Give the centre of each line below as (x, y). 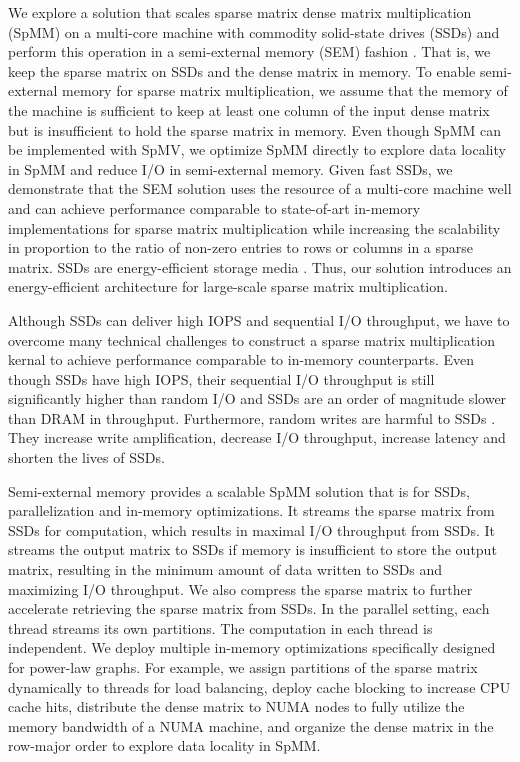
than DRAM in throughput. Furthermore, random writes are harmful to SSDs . (252, 417)
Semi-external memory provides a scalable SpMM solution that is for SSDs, (239, 490)
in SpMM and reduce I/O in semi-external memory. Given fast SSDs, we (230, 168)
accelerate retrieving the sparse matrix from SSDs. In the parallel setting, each (249, 608)
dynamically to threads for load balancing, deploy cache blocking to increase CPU (259, 686)
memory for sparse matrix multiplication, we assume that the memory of (285, 90)
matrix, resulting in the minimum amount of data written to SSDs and (225, 569)
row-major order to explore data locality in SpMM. (164, 745)
